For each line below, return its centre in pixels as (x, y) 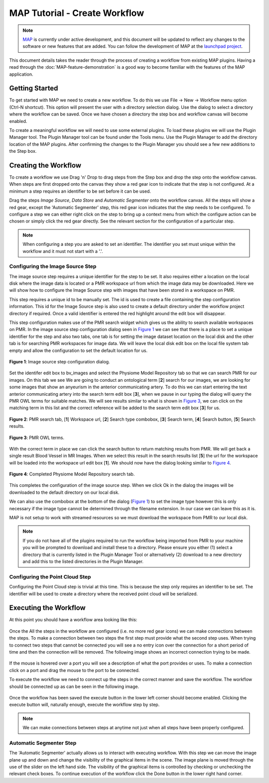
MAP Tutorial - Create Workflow (77, 13)
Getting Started (34, 88)
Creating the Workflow (45, 165)
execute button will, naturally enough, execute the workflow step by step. (84, 705)
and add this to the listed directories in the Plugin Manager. (83, 561)
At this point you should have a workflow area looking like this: (73, 620)
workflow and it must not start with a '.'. (63, 251)
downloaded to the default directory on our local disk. (64, 492)
